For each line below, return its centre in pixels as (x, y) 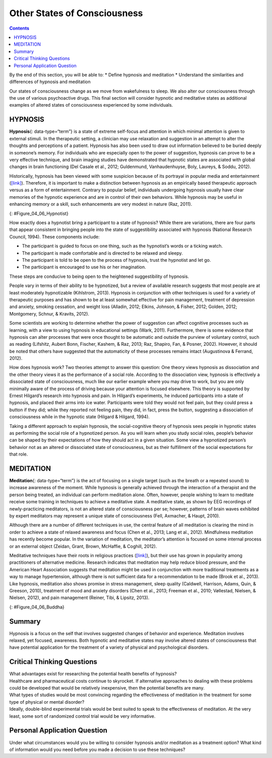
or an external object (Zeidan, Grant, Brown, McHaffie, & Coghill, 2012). (83, 546)
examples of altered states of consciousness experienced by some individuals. (91, 105)
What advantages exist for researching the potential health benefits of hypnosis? (93, 674)
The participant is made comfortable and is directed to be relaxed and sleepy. (103, 253)
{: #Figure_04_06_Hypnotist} (39, 213)
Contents (19, 28)
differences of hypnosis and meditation (50, 82)
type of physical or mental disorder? (47, 702)
